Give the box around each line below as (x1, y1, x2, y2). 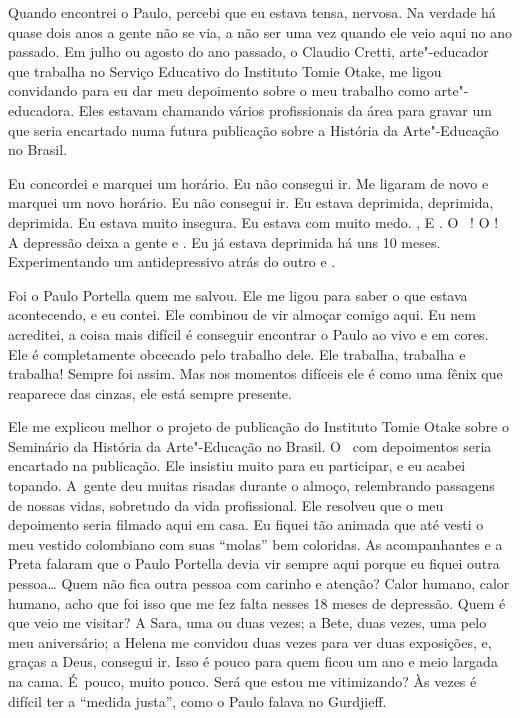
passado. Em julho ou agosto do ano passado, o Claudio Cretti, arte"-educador (8, 41, 489, 62)
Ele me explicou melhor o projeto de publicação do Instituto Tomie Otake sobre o (8, 416, 509, 437)
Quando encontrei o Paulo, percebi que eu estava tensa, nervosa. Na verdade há (8, 2, 496, 22)
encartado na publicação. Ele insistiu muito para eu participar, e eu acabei (8, 455, 466, 476)
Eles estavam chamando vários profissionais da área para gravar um (78, 99, 492, 120)
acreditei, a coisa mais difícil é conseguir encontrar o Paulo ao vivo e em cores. (8, 323, 489, 344)
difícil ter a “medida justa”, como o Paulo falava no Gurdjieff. (8, 690, 387, 711)
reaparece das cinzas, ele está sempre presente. (8, 382, 292, 403)
